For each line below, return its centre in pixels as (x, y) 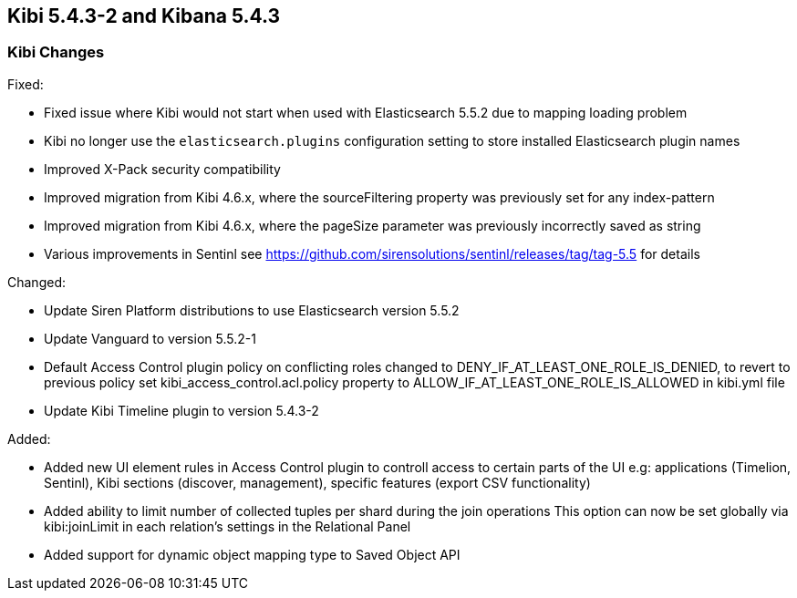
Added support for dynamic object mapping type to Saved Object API (252, 554)
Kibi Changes (56, 52)
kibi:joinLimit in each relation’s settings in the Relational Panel (228, 526)
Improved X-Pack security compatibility (162, 169)
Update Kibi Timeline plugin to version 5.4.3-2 (181, 410)
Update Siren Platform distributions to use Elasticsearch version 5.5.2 (252, 310)
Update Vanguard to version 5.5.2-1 (150, 338)
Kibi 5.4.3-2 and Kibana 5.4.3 (144, 16)
